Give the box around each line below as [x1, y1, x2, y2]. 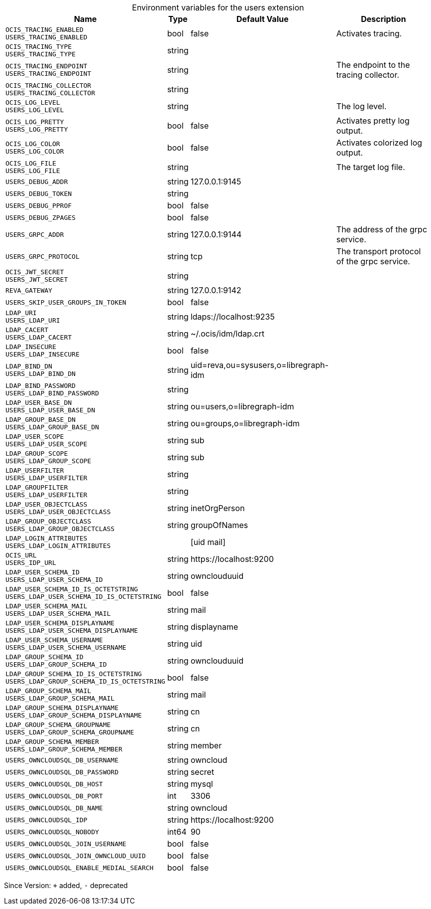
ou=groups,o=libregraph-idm [190, 418, 300, 428]
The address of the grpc [336, 224, 428, 234]
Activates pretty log [336, 116, 410, 126]
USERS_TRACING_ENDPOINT [5, 70, 92, 77]
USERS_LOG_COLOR [5, 148, 64, 155]
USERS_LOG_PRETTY [5, 126, 68, 133]
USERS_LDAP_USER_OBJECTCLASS [5, 508, 111, 516]
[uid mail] [190, 537, 225, 547]
